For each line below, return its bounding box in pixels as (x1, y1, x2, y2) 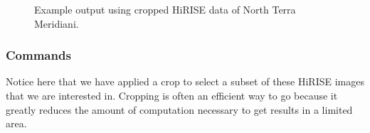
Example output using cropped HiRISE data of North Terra (34, 2, 296, 16)
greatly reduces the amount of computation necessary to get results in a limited (6, 102, 353, 117)
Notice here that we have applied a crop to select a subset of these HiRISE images (6, 74, 364, 89)
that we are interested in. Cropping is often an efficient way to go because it (6, 88, 338, 102)
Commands (6, 46, 71, 64)
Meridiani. (34, 16, 79, 31)
